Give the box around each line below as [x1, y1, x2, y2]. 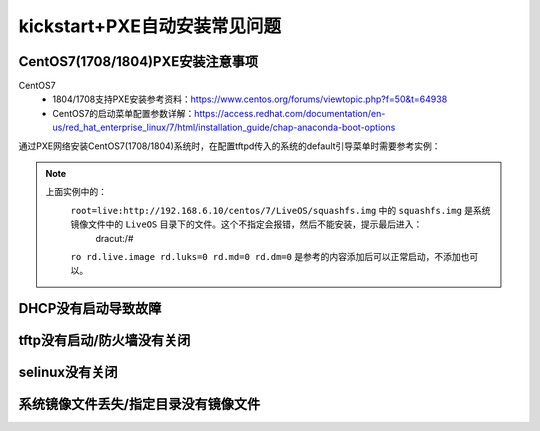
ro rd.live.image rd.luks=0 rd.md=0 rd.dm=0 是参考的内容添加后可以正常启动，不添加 [70, 250, 461, 262]
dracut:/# [95, 232, 134, 244]
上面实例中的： [45, 186, 107, 198]
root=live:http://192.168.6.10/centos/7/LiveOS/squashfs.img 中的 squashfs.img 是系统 [70, 204, 491, 216]
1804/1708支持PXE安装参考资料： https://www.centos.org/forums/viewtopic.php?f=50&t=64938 [52, 93, 448, 105]
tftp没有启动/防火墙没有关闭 [18, 332, 191, 349]
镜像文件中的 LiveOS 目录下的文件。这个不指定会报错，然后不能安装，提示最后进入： [70, 218, 423, 230]
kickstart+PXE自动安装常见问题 [18, 15, 282, 37]
